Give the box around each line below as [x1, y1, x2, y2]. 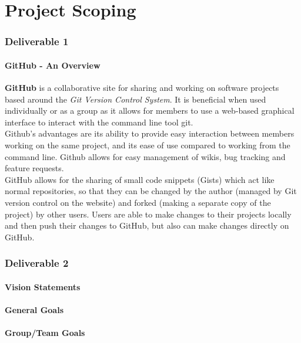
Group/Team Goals [5, 327, 85, 339]
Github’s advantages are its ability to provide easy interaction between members [5, 127, 295, 140]
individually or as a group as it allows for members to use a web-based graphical [5, 104, 295, 117]
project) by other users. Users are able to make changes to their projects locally [5, 208, 292, 220]
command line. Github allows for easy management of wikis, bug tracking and [5, 150, 286, 162]
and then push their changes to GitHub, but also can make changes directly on [5, 219, 289, 232]
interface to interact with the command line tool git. [5, 116, 193, 128]
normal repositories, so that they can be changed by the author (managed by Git [5, 185, 297, 197]
